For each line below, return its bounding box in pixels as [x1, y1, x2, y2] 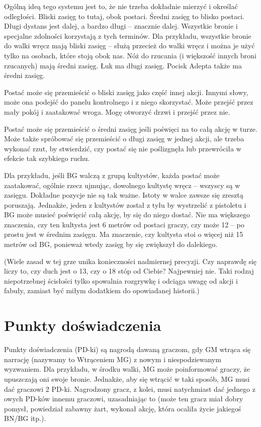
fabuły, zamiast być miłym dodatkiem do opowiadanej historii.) [4, 285, 200, 296]
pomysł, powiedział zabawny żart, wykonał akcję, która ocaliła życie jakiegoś [4, 403, 241, 413]
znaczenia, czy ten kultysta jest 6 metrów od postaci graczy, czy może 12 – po [4, 219, 244, 229]
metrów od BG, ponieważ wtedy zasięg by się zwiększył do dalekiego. [4, 239, 218, 249]
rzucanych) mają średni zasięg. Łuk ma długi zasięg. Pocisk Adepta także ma [4, 60, 242, 70]
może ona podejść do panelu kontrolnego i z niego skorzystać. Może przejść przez [4, 97, 253, 107]
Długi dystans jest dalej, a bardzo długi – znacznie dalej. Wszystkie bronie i [4, 21, 238, 31]
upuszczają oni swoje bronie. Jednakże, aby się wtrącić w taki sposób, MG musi [4, 373, 250, 384]
